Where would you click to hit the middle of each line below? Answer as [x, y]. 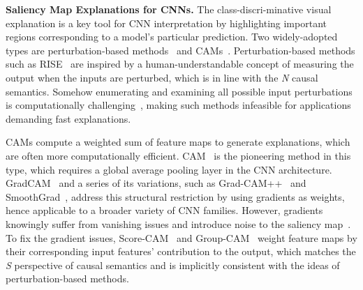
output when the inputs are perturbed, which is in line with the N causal [162, 77]
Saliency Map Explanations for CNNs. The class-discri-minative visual [169, 9]
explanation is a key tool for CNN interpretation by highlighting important [166, 23]
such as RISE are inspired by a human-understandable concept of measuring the [180, 64]
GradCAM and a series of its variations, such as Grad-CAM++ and [156, 183]
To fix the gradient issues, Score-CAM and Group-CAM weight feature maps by [181, 237]
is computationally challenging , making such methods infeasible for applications [178, 105]
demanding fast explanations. [68, 118]
